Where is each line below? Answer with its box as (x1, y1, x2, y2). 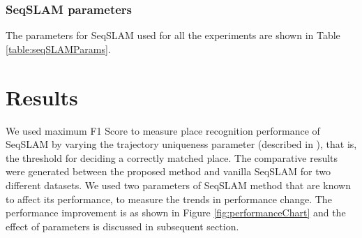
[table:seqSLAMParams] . (6, 41, 111, 56)
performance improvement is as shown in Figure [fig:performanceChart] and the (6, 205, 346, 220)
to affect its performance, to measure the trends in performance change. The (6, 191, 332, 206)
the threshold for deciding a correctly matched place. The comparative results (6, 150, 338, 165)
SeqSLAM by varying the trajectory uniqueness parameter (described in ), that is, (6, 137, 357, 151)
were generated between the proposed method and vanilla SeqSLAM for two (6, 164, 331, 179)
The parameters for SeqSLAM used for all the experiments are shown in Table (6, 28, 340, 43)
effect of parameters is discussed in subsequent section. (6, 218, 239, 233)
